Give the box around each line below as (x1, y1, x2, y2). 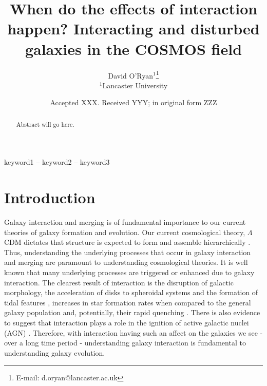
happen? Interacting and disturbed (7, 18, 260, 39)
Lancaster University (102, 80, 168, 90)
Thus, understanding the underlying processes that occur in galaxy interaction (4, 246, 251, 257)
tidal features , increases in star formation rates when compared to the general (4, 297, 251, 307)
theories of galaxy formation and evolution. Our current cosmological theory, (4, 226, 245, 237)
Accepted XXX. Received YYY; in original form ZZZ (50, 97, 217, 108)
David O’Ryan (108, 70, 153, 81)
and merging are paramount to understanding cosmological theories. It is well (4, 257, 248, 267)
